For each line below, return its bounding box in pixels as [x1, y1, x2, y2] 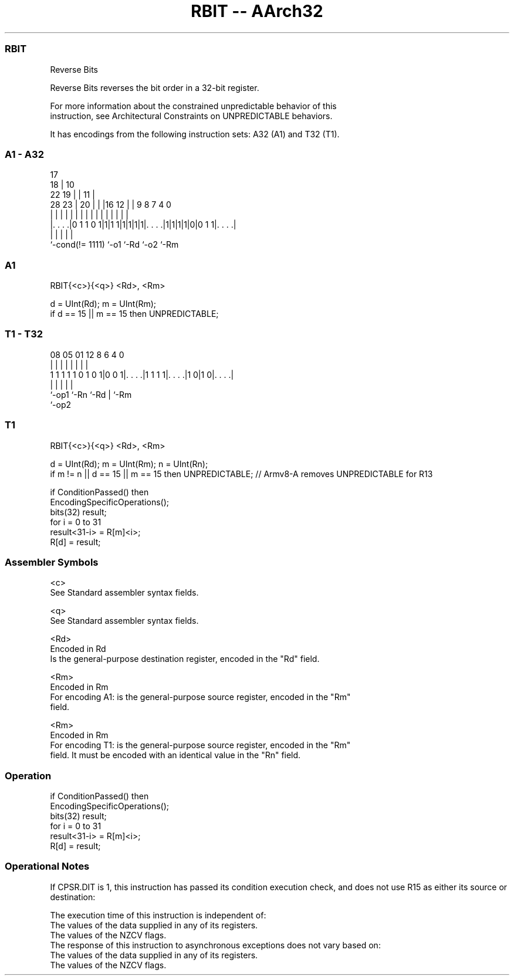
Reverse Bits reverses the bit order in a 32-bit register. [50, 82, 259, 93]
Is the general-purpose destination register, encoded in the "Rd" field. [50, 654, 320, 664]
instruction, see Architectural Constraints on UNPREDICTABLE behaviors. [50, 110, 333, 121]
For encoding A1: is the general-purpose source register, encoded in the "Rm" [50, 692, 351, 702]
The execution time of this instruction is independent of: [50, 910, 266, 920]
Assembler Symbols [5, 556, 99, 568]
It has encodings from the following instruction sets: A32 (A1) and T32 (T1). [50, 129, 340, 139]
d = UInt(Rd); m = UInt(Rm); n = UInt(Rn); [50, 458, 208, 469]
